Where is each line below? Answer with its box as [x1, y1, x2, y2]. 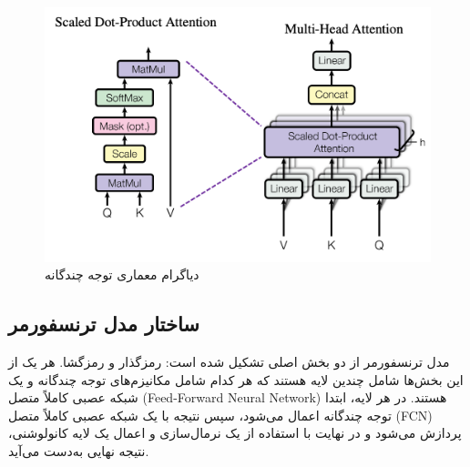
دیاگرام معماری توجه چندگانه [45, 265, 199, 284]
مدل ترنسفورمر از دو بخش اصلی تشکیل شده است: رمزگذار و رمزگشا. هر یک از [8, 351, 450, 371]
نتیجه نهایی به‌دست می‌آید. [8, 441, 149, 460]
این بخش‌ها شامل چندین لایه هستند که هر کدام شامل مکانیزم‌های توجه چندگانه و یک [8, 370, 464, 389]
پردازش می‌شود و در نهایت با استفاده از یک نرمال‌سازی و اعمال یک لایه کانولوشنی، [8, 423, 462, 442]
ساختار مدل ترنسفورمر [8, 310, 199, 338]
